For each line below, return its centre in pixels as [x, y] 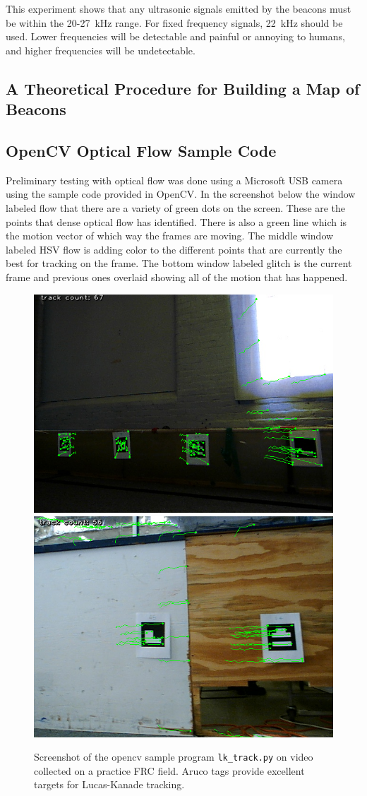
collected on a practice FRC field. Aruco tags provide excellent [169, 770]
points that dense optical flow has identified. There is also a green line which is [176, 221]
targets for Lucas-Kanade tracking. [109, 784]
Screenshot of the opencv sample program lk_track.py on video [174, 757]
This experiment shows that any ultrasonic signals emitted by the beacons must [179, 8]
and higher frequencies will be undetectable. [101, 50]
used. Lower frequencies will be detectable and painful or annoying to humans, [175, 36]
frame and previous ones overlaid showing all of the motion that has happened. [177, 277]
